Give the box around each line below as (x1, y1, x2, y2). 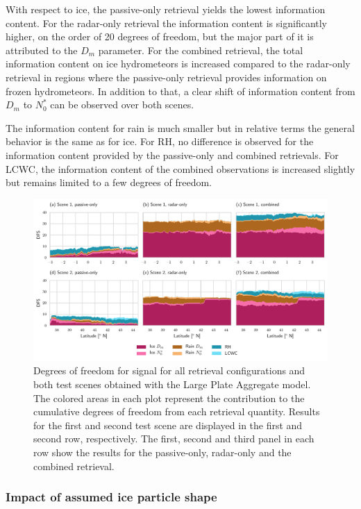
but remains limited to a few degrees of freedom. (6, 175, 212, 190)
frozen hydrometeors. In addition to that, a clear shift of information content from (6, 83, 355, 98)
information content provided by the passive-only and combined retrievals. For (6, 147, 339, 162)
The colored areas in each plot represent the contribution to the (33, 390, 305, 405)
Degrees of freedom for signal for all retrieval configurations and (33, 363, 305, 378)
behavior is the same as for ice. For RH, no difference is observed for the (6, 134, 314, 149)
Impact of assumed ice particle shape (6, 488, 217, 506)
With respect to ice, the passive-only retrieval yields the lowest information (6, 2, 326, 16)
